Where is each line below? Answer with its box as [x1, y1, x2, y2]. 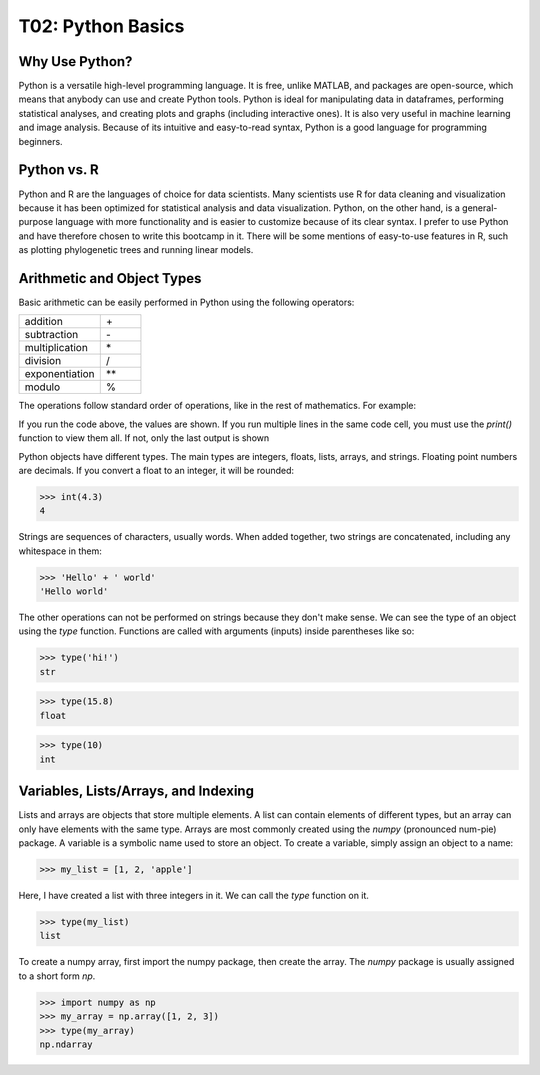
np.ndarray [39, 1038, 93, 1050]
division [24, 354, 62, 368]
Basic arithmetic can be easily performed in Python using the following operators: [18, 296, 355, 308]
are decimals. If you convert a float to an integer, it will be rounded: [18, 464, 295, 476]
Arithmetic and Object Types [18, 270, 202, 287]
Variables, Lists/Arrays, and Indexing [18, 783, 255, 800]
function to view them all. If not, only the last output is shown [18, 432, 270, 444]
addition [24, 315, 64, 329]
